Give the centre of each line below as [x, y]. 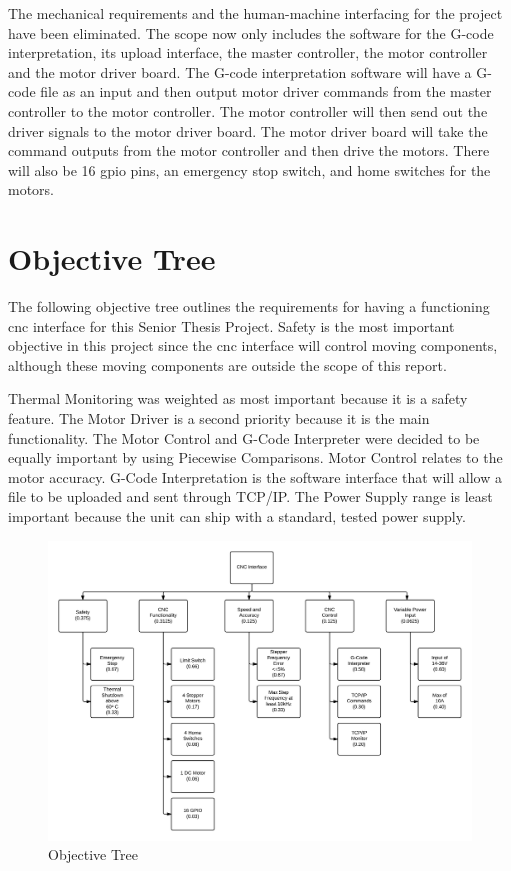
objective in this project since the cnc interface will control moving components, [253, 345]
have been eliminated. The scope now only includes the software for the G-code [251, 32]
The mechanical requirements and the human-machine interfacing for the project [255, 13]
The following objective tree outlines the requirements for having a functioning [249, 306]
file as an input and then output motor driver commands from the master [266, 91]
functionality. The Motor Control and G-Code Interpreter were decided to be [244, 437]
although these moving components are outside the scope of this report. [227, 364]
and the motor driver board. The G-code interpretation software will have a [240, 71]
